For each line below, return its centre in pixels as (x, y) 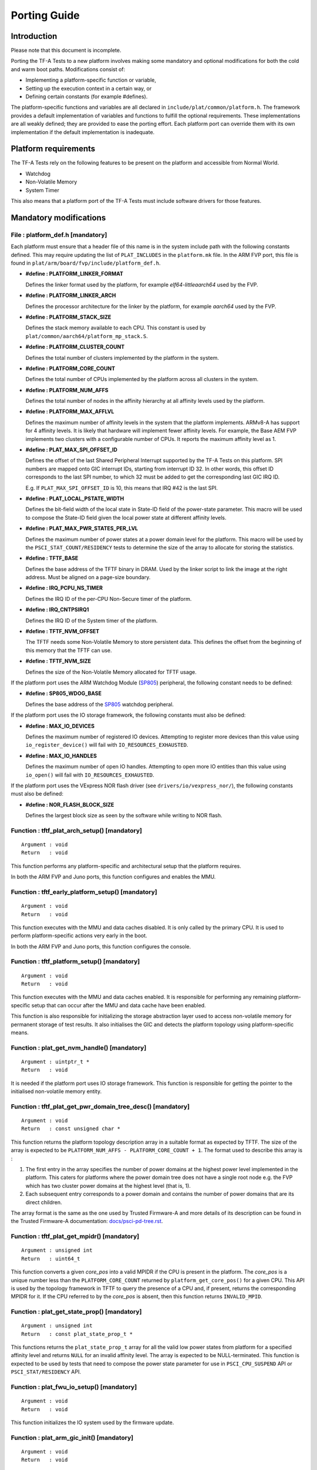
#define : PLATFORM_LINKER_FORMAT (74, 274)
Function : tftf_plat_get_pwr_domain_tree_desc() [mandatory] (100, 1107)
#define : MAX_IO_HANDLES (61, 756)
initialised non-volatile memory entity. (56, 1091)
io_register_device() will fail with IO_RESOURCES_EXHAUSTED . (107, 745)
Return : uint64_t (51, 1259)
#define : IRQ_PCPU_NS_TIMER (64, 588)
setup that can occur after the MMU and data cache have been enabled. (119, 1005)
